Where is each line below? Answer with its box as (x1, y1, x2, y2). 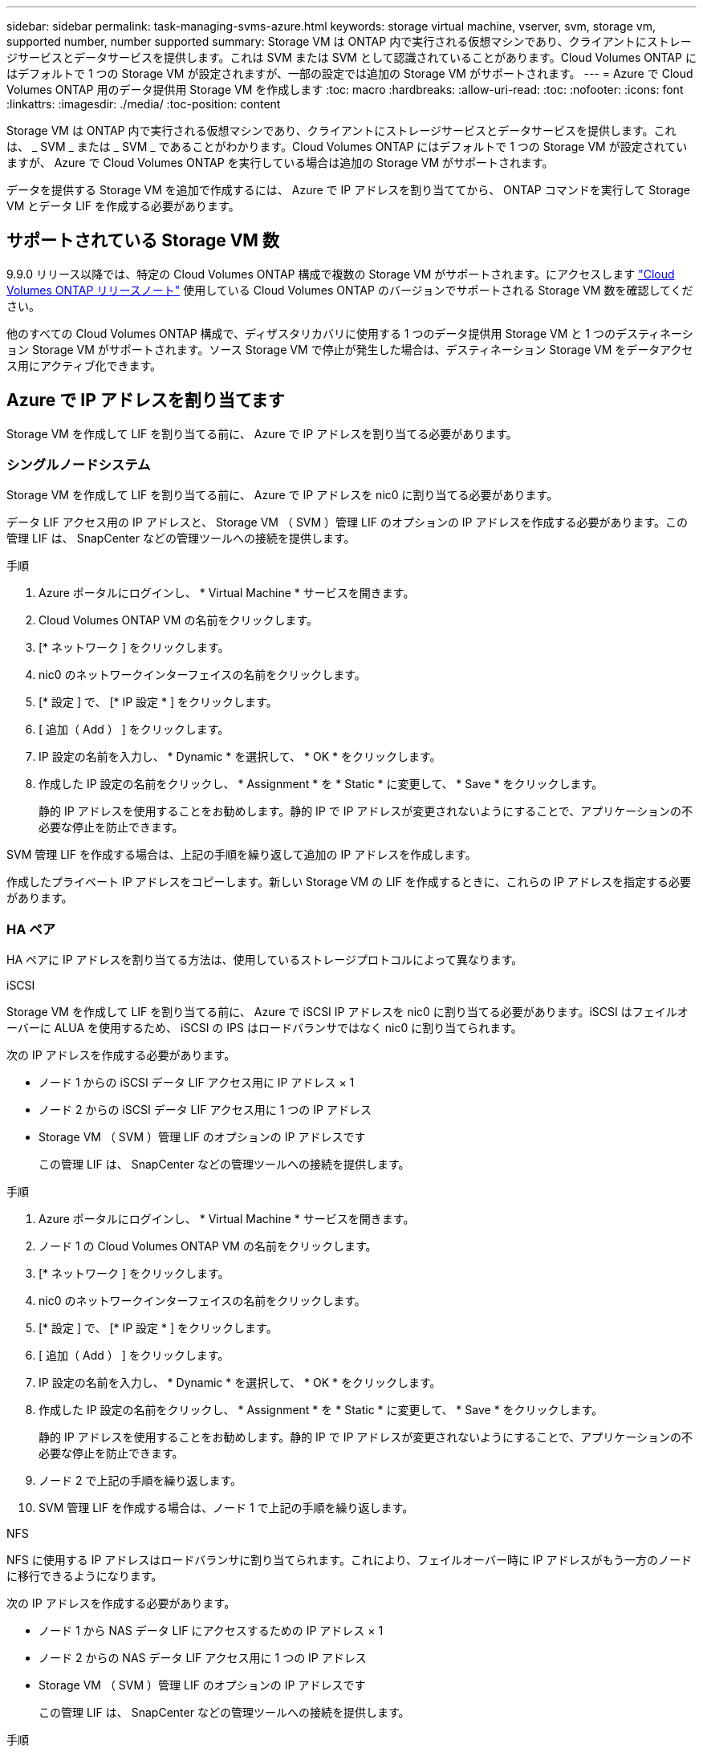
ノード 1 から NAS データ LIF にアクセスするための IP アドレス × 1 (39, 1624, 384, 1638)
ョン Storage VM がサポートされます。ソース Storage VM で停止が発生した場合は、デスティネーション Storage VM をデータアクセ (6, 342, 693, 356)
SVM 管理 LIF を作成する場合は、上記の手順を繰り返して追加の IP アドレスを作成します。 (6, 848, 477, 862)
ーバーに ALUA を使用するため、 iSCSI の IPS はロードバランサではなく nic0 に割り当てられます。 (6, 1021, 522, 1035)
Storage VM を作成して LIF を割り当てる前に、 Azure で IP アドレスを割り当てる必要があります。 (6, 426, 518, 441)
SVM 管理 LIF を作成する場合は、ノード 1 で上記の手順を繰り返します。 (39, 1501, 414, 1515)
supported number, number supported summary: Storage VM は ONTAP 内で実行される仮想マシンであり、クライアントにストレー (6, 35, 692, 48)
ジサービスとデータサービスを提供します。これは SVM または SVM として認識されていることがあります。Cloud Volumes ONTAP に (6, 51, 697, 64)
